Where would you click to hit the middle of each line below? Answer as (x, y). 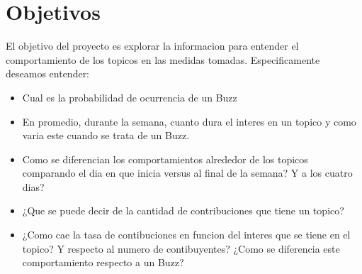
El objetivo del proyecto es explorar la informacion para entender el (152, 46)
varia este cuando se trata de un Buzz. (106, 135)
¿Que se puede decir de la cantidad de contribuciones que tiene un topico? (183, 210)
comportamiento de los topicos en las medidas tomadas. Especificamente (163, 59)
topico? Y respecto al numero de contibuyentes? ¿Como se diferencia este (181, 248)
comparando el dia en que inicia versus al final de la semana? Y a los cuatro (187, 173)
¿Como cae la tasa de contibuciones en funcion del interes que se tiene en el (186, 235)
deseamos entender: (48, 73)
